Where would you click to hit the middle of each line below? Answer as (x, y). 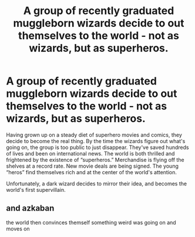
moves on (18, 228)
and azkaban (30, 209)
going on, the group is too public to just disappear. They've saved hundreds (97, 147)
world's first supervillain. (36, 189)
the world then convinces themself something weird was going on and (91, 222)
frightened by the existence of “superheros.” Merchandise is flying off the (95, 160)
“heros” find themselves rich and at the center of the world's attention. (92, 172)
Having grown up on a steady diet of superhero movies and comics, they (94, 135)
